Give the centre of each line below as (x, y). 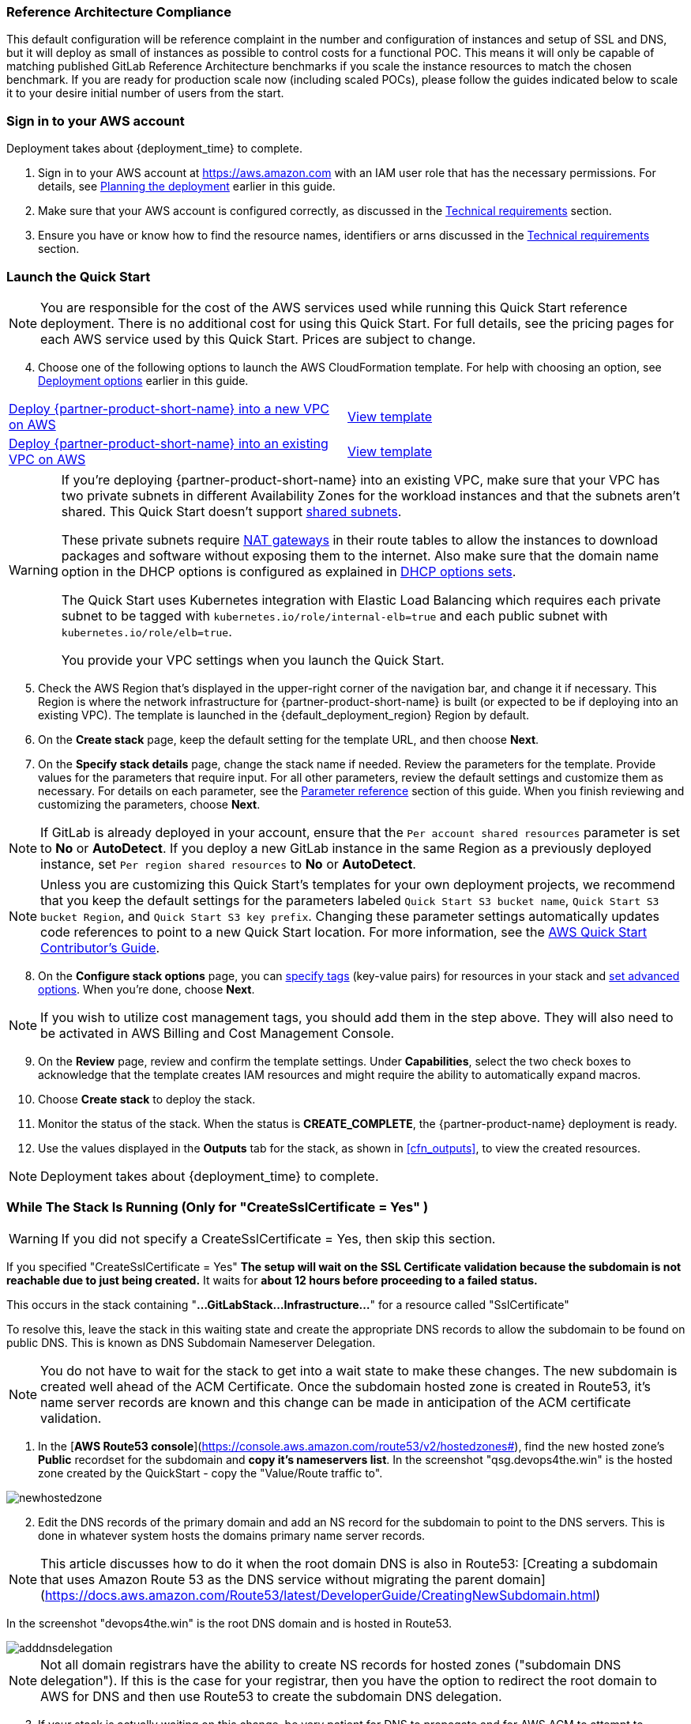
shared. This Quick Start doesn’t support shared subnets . (231, 511)
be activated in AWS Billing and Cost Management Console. (218, 1033)
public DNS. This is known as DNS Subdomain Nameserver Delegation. (191, 1342)
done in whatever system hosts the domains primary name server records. (232, 1535)
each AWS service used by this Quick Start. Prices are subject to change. (258, 339)
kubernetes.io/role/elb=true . (146, 631)
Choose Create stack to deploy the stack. (147, 1099)
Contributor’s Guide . (100, 947)
